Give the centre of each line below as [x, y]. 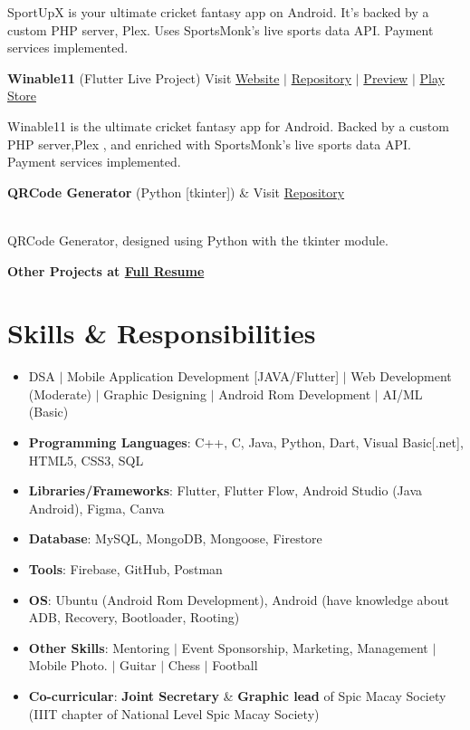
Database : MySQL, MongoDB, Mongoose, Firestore [175, 538]
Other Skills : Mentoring [99, 647]
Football [235, 665]
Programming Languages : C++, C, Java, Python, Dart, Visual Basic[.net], [246, 442]
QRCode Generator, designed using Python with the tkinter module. [198, 240]
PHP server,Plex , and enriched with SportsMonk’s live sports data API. [209, 144]
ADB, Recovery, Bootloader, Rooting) [134, 617]
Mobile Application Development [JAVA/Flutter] [203, 376]
